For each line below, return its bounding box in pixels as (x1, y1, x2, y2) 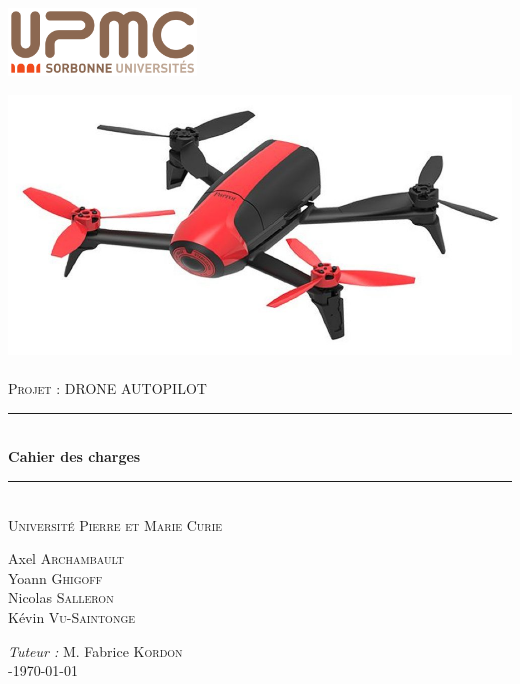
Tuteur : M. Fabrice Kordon (8, 640, 183, 661)
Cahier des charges (8, 446, 141, 467)
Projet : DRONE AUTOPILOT (8, 378, 207, 399)
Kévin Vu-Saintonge (8, 607, 136, 627)
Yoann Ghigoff (8, 567, 103, 588)
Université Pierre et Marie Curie (8, 514, 223, 535)
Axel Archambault (8, 548, 125, 569)
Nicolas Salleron (8, 587, 114, 608)
